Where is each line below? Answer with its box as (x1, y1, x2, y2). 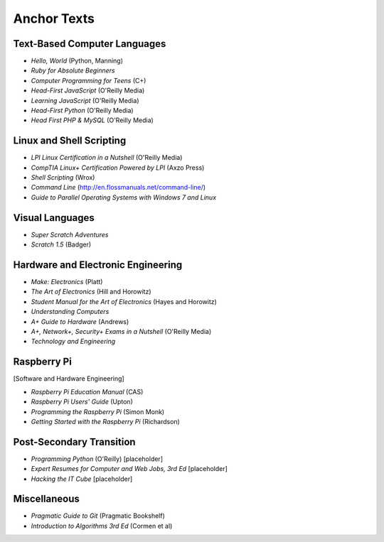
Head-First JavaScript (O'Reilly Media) (31, 86, 145, 95)
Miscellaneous (13, 493, 80, 505)
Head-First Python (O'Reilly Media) (31, 107, 134, 115)
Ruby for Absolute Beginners (31, 66, 115, 75)
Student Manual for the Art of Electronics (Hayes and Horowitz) (31, 297, 217, 305)
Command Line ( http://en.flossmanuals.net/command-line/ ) (31, 183, 206, 192)
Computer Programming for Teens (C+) (31, 76, 146, 85)
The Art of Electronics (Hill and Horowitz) (31, 288, 152, 296)
